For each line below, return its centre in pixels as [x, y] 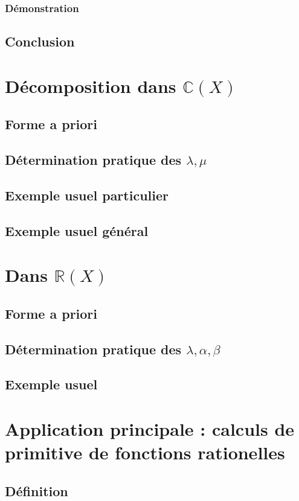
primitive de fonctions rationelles [145, 452]
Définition [37, 490]
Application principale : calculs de [150, 429]
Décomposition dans [91, 85]
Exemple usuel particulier [87, 195]
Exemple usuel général [77, 230]
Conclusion [40, 41]
